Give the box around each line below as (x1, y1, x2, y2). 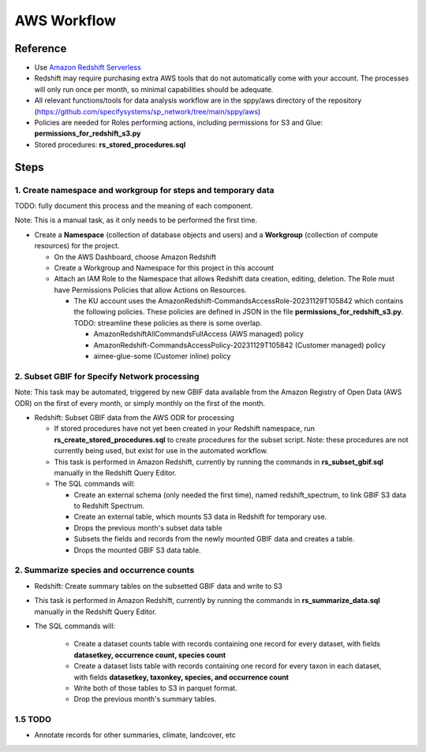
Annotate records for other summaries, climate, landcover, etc (34, 730, 236, 740)
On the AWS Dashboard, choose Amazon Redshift (54, 252, 216, 262)
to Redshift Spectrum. (73, 501, 145, 511)
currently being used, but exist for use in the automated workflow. (54, 446, 268, 456)
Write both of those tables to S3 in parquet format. (73, 683, 238, 693)
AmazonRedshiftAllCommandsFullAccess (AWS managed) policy (93, 329, 304, 339)
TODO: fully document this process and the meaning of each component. (14, 201, 253, 210)
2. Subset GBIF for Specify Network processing (14, 370, 200, 382)
